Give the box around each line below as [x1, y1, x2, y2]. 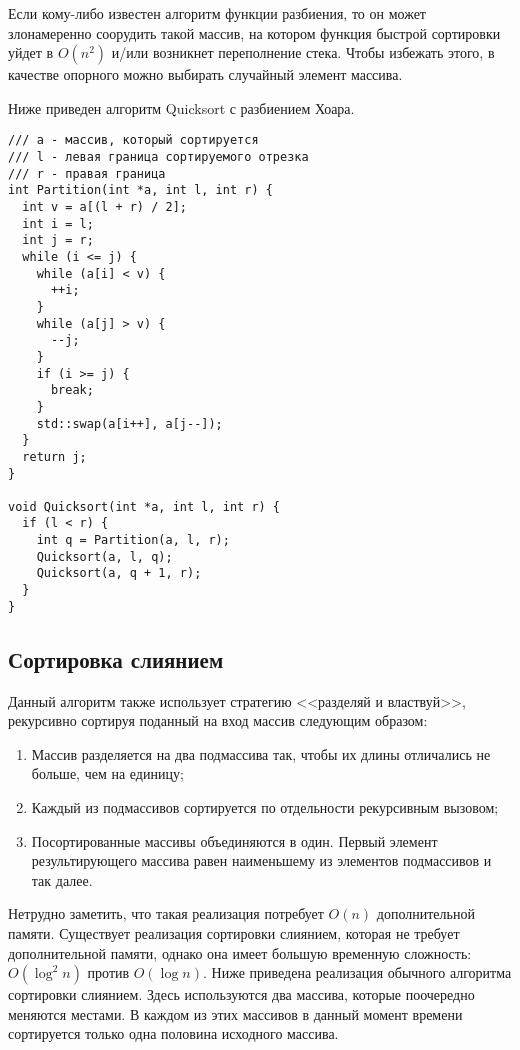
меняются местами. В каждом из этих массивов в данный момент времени [8, 1003, 463, 1024]
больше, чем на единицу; [31, 763, 184, 784]
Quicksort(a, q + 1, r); [36, 566, 202, 581]
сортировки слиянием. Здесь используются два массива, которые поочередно [8, 984, 475, 1005]
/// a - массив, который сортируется [8, 133, 259, 148]
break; [50, 383, 94, 398]
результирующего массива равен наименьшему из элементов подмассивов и [31, 850, 492, 871]
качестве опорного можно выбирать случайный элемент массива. [8, 64, 403, 85]
